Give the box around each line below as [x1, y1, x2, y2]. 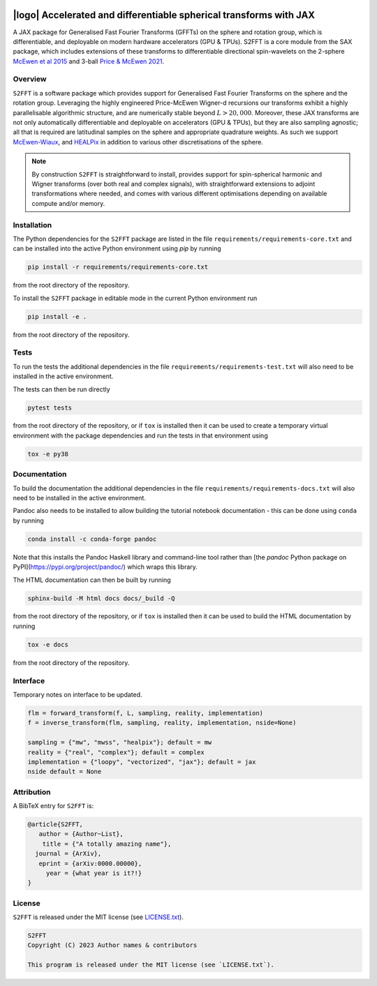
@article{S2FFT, [27, 821, 84, 828]
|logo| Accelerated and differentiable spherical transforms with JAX [13, 9, 316, 21]
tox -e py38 [27, 450, 69, 458]
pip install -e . [27, 313, 87, 320]
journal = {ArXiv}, [35, 850, 102, 858]
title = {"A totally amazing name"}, [42, 839, 172, 848]
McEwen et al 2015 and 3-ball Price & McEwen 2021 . [13, 57, 164, 66]
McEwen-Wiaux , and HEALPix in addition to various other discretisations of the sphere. [13, 137, 263, 146]
